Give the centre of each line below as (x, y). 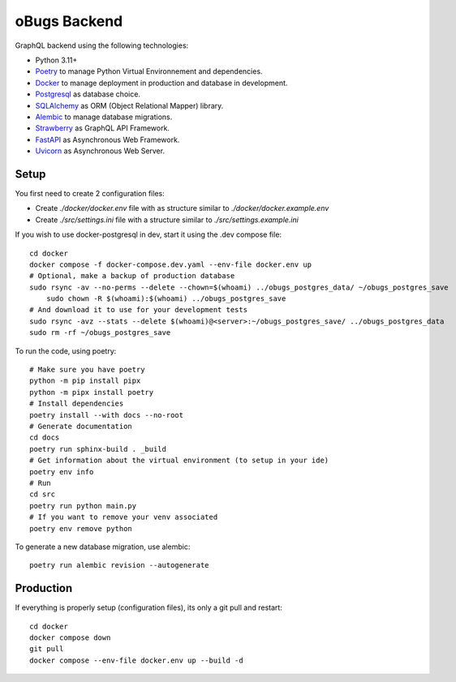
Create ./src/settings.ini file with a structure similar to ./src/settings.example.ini (167, 220)
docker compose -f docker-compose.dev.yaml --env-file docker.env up (171, 264)
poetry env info (62, 472)
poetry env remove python (81, 528)
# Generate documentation (81, 426)
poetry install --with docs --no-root (107, 415)
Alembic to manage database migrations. (104, 117)
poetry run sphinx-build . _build (98, 449)
